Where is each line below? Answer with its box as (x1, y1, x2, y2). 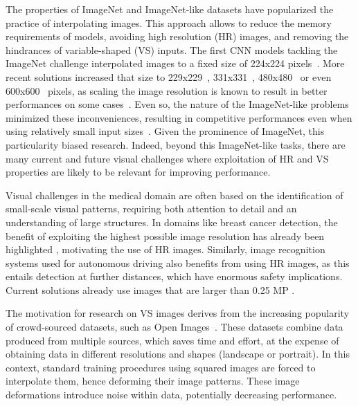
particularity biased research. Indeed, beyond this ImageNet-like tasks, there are (6, 137, 346, 151)
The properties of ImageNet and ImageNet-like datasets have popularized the (6, 2, 334, 16)
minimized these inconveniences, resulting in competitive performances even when (6, 110, 352, 124)
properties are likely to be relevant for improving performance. (6, 165, 271, 179)
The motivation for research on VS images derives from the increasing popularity (6, 306, 350, 320)
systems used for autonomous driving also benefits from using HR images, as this (6, 255, 350, 270)
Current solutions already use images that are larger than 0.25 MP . (6, 282, 295, 297)
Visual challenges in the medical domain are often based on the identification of (6, 187, 343, 202)
